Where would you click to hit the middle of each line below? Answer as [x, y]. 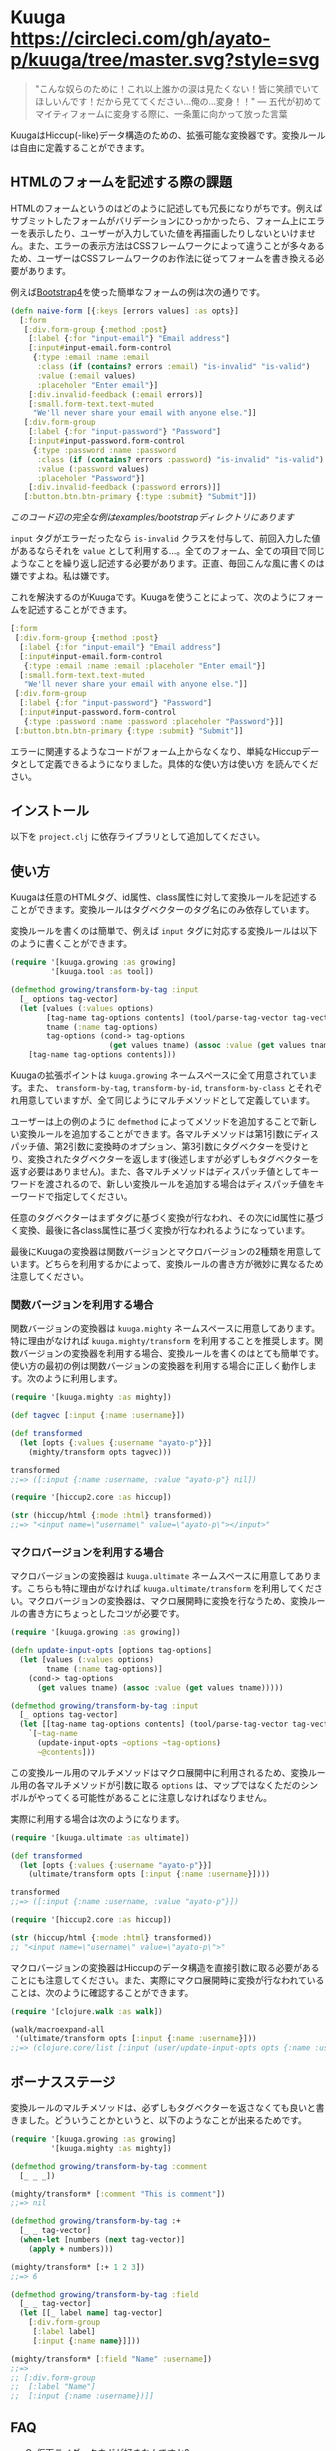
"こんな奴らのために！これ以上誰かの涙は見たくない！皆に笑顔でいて [177, 88]
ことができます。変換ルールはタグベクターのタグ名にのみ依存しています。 [162, 910]
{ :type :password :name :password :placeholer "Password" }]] [153, 721]
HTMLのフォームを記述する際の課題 [121, 182]
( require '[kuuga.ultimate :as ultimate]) [100, 1837]
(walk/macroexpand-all [57, 2029]
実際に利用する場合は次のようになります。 [97, 1818]
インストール [50, 811]
